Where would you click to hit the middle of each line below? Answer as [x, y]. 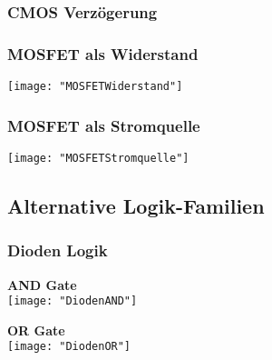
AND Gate [42, 284]
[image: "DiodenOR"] [69, 347]
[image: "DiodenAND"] [73, 301]
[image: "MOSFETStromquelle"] [98, 158]
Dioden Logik [58, 250]
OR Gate [36, 330]
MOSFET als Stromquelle [104, 125]
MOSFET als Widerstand [103, 53]
